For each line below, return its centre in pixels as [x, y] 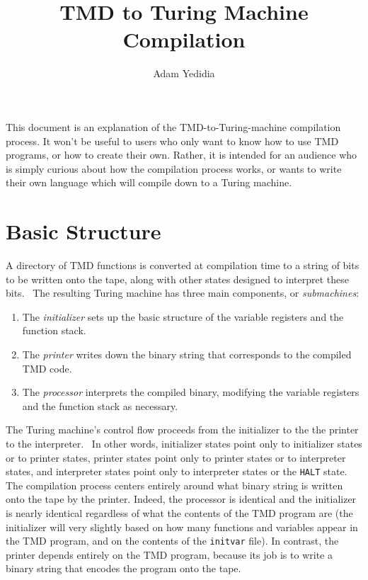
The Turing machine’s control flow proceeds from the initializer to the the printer [182, 430]
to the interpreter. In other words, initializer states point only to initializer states [184, 443]
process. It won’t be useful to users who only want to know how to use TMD [172, 141]
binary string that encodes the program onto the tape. [123, 568]
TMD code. [47, 368]
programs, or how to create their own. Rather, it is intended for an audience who [182, 155]
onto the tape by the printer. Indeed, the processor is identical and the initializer [181, 499]
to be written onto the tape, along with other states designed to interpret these [178, 279]
